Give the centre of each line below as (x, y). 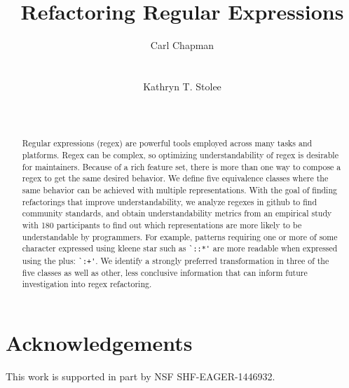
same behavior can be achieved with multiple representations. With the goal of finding (179, 190)
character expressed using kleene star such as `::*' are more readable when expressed (180, 248)
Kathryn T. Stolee (182, 86)
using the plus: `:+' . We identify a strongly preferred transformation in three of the (176, 260)
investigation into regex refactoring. (87, 284)
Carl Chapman (182, 45)
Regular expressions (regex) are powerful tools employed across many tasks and (167, 143)
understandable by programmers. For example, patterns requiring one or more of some (180, 236)
